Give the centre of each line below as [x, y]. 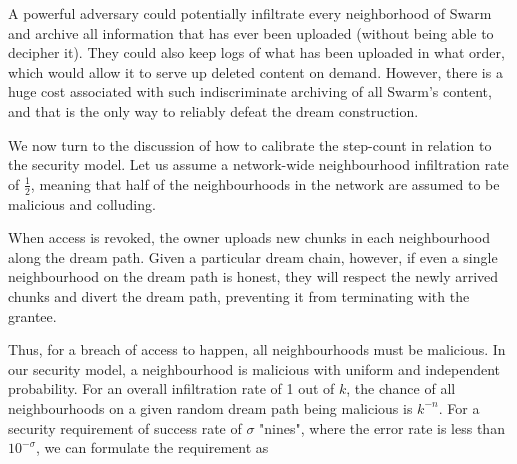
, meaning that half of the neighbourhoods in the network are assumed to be [265, 183]
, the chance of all [401, 388]
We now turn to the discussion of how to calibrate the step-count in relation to [250, 144]
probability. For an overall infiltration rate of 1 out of [171, 388]
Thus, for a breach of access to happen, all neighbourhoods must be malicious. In [257, 349]
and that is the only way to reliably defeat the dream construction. [213, 110]
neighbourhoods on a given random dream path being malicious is [210, 407]
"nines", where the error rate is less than [382, 427]
